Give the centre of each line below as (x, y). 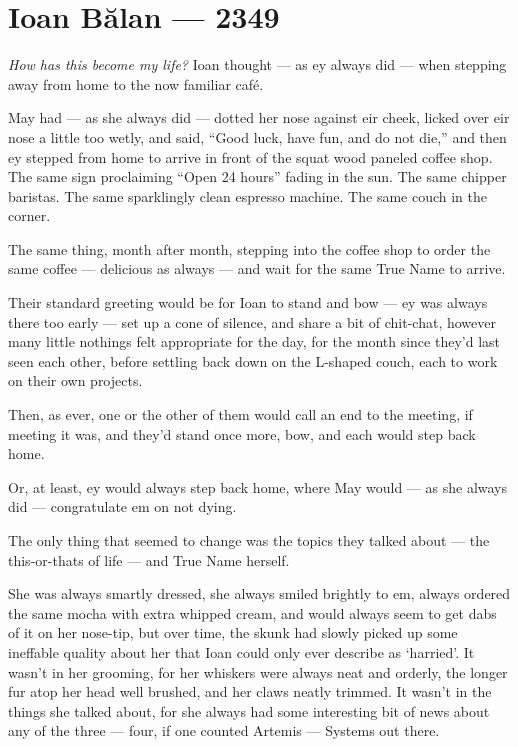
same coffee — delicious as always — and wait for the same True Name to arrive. (257, 268)
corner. (29, 215)
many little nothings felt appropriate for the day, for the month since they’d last (254, 341)
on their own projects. (75, 380)
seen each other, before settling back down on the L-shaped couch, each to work (253, 360)
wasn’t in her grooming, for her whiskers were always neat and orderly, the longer (258, 671)
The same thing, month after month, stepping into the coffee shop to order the (249, 248)
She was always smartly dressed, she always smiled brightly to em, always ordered (259, 593)
